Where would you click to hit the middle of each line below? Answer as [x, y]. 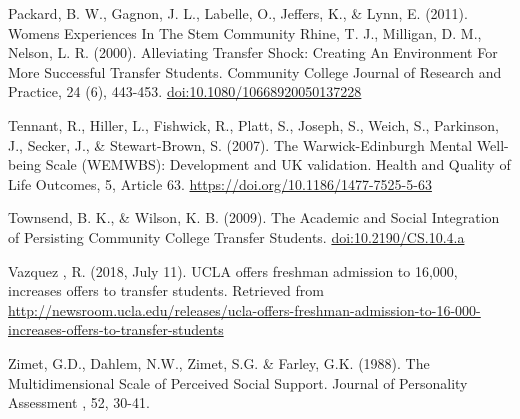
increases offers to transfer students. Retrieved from [166, 290]
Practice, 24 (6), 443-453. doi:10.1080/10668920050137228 [185, 91]
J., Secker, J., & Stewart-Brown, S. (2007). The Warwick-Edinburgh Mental [240, 144]
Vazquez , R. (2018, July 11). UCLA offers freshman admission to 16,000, [233, 270]
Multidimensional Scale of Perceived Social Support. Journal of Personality [238, 382]
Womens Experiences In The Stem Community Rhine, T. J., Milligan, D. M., [245, 32]
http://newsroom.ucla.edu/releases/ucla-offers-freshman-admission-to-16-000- [244, 309]
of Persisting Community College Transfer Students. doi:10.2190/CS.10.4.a [236, 236]
